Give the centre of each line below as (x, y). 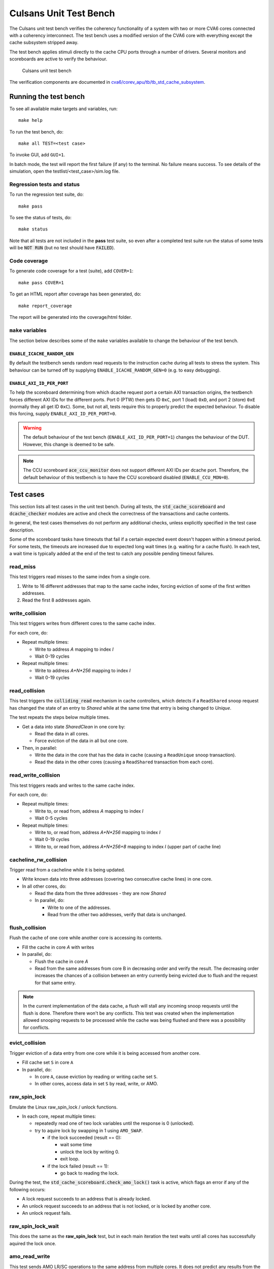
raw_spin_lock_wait (34, 1226)
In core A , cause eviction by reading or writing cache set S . (96, 1077)
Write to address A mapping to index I (74, 649)
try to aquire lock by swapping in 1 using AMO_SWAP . (89, 1130)
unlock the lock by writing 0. (90, 1152)
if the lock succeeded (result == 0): (84, 1138)
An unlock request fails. (47, 1213)
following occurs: (27, 1189)
